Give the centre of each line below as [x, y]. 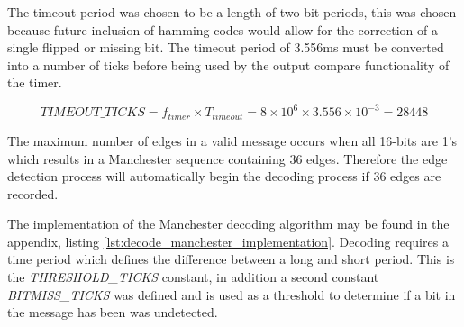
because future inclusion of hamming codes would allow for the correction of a [223, 29]
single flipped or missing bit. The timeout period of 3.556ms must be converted [226, 47]
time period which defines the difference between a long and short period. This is [231, 259]
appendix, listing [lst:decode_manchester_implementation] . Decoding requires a [228, 241]
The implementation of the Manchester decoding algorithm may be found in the [228, 224]
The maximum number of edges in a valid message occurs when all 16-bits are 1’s [232, 140]
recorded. [33, 193]
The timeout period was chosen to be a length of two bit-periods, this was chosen [232, 12]
